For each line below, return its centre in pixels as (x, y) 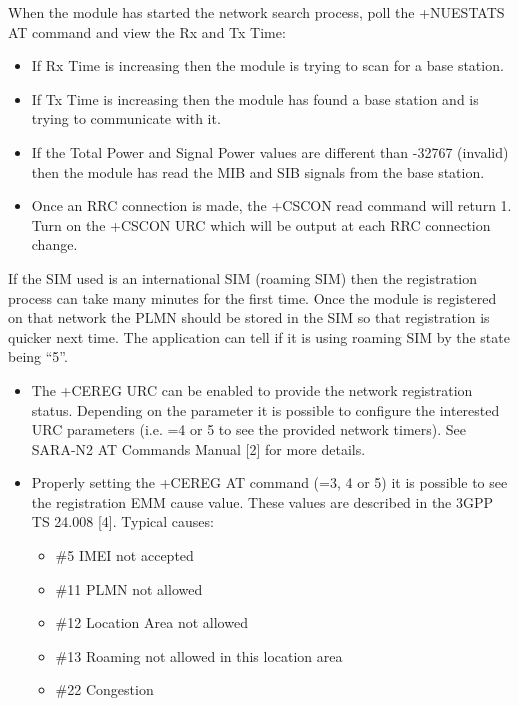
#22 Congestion (104, 689)
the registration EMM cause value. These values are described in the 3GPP (262, 501)
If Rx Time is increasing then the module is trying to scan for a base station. (267, 65)
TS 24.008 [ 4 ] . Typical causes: (122, 521)
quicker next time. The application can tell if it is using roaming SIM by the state (259, 336)
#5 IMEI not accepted (124, 555)
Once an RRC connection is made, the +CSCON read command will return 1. (271, 205)
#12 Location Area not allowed (151, 622)
